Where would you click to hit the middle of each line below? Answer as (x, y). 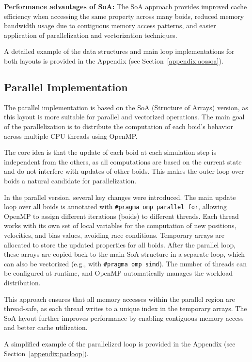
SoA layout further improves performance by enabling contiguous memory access (124, 318)
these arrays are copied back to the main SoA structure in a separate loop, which (125, 254)
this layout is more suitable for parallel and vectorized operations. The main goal (124, 117)
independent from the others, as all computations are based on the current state (123, 161)
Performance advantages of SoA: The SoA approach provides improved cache (126, 6)
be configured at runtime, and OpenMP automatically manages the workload (118, 273)
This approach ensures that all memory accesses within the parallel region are (119, 299)
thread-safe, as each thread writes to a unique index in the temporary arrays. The (126, 308)
